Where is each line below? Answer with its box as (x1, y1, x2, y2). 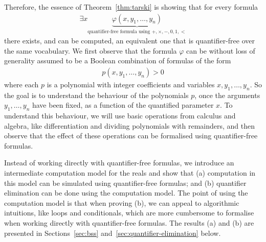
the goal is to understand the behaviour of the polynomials (4, 89, 189, 100)
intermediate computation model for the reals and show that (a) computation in (4, 167, 256, 178)
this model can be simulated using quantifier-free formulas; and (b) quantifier (4, 177, 247, 188)
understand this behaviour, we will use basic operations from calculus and (4, 110, 236, 121)
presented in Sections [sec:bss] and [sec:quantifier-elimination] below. (4, 227, 221, 238)
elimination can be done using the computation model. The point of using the (4, 187, 248, 198)
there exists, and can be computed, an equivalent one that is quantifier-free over (4, 35, 255, 46)
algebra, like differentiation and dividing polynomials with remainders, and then (4, 120, 255, 131)
